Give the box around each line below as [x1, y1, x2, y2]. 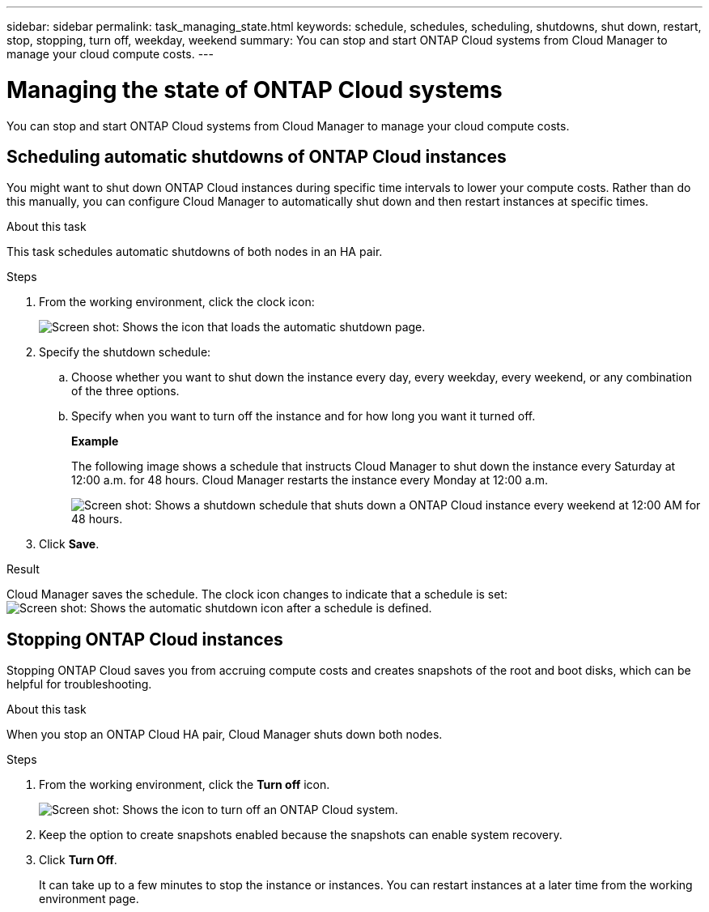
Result [6, 562, 40, 577]
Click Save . [39, 537, 100, 552]
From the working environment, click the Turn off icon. [39, 778, 330, 792]
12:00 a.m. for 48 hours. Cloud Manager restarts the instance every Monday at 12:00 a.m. [71, 473, 548, 488]
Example [71, 434, 119, 449]
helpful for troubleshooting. [6, 677, 152, 692]
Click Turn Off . [39, 853, 117, 867]
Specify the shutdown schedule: [39, 345, 211, 360]
